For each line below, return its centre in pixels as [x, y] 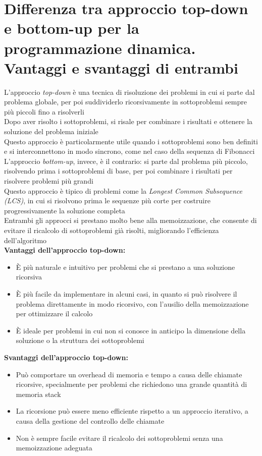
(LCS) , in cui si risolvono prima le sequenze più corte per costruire [107, 201]
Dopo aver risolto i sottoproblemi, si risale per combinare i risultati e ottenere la [128, 121]
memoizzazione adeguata [54, 448]
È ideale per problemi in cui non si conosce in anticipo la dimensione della [131, 330]
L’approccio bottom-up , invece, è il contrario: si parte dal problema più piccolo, [126, 161]
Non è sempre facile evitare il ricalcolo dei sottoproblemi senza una [119, 438]
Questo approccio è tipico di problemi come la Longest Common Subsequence [123, 190]
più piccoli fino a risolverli [44, 111]
